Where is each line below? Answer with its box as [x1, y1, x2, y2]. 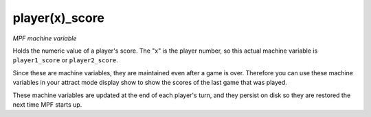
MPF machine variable [12, 34, 77, 42]
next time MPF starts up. [12, 100, 82, 109]
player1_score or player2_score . [12, 56, 118, 64]
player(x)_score [12, 10, 104, 25]
